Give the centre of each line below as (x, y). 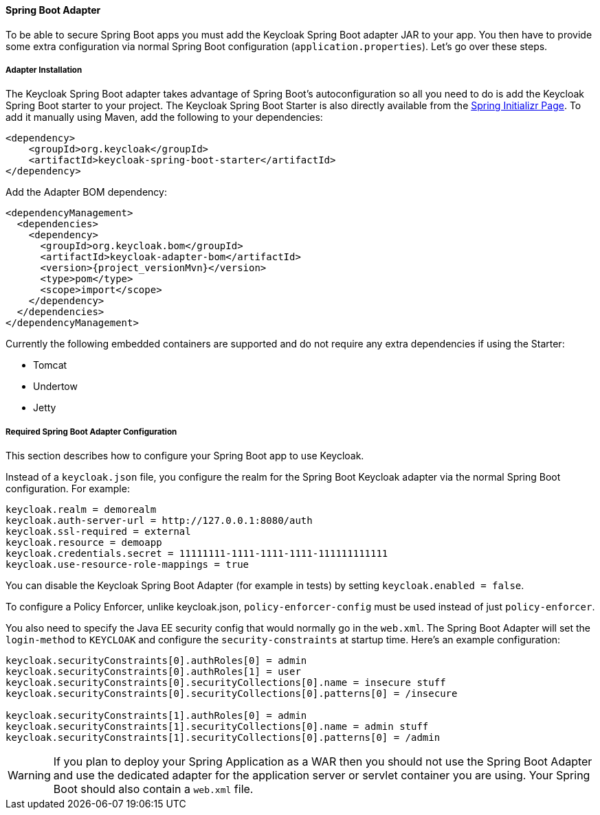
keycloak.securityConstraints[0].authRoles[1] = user (153, 672)
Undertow (55, 387)
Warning (29, 776)
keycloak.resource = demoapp (84, 543)
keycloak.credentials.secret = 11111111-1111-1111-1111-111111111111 (197, 554)
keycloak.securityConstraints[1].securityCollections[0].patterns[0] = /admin (223, 738)
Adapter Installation (44, 70)
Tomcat (50, 365)
